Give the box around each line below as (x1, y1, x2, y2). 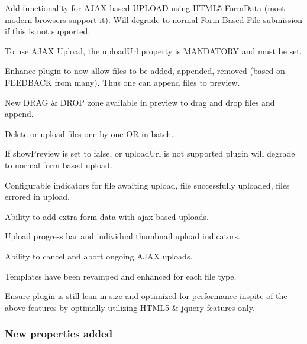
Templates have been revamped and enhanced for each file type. (5, 270, 237, 282)
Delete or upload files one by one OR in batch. (5, 127, 174, 139)
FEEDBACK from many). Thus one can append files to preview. (5, 76, 240, 88)
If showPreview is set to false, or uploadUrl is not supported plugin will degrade (5, 147, 295, 160)
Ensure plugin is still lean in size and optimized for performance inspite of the (5, 290, 287, 302)
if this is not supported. (5, 25, 91, 37)
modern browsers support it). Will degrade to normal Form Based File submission (5, 13, 303, 25)
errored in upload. (5, 190, 70, 203)
